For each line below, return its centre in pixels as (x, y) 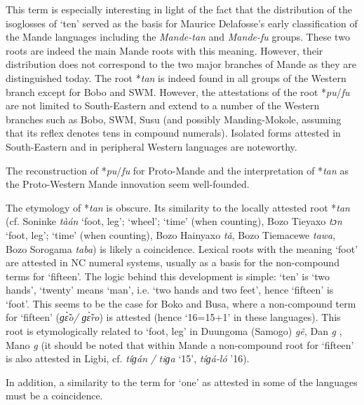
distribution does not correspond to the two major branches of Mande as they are (181, 64)
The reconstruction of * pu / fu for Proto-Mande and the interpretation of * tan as (177, 170)
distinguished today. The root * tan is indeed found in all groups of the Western (176, 77)
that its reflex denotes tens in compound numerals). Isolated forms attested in (173, 133)
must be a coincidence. (54, 396)
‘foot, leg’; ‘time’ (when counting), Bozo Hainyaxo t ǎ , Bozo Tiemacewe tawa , (171, 234)
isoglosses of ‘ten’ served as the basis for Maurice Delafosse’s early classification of (182, 23)
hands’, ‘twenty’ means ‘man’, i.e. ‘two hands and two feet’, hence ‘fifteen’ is (170, 290)
